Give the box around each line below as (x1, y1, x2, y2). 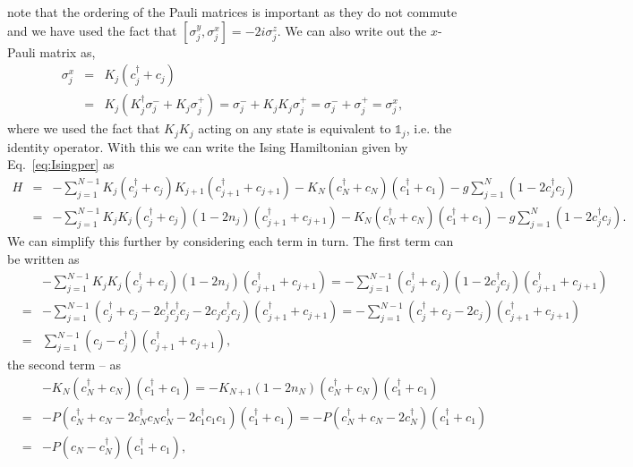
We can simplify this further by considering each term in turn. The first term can (7, 231, 454, 250)
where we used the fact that (7, 119, 160, 138)
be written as (7, 249, 80, 267)
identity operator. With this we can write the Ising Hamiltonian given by (7, 137, 408, 156)
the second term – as (7, 355, 121, 374)
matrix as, (39, 42, 96, 61)
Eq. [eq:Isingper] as (7, 155, 115, 174)
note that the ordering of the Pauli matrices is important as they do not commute (7, 3, 458, 21)
